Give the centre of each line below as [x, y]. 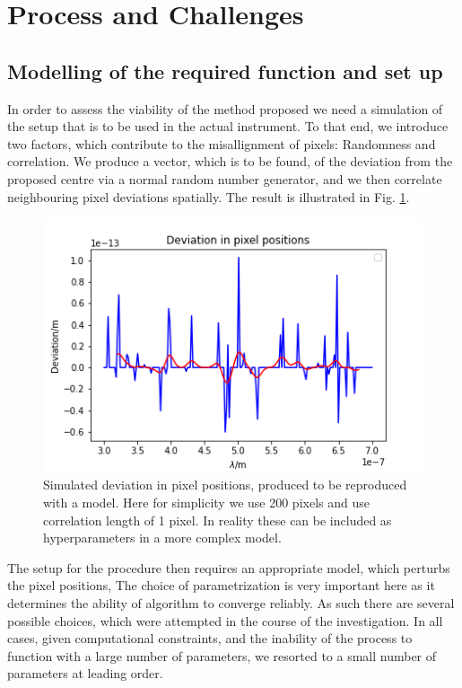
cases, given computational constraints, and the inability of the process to [210, 638]
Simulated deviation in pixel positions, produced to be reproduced [225, 485]
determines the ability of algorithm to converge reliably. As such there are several [231, 602]
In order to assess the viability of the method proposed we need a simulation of [225, 108]
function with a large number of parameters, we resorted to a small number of [222, 655]
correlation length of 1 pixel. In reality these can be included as [218, 520]
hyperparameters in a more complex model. [162, 538]
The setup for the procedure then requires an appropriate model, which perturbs [229, 567]
